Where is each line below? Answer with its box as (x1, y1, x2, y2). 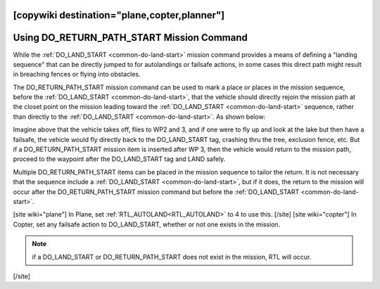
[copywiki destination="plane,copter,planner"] (13, 9, 225, 21)
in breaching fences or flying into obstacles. (13, 70, 141, 79)
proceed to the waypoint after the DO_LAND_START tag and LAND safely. (13, 155, 226, 163)
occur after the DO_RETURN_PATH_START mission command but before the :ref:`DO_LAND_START (13, 187, 300, 196)
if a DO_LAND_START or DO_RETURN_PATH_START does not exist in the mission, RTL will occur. (32, 252, 312, 261)
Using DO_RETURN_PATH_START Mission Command (13, 32, 248, 44)
